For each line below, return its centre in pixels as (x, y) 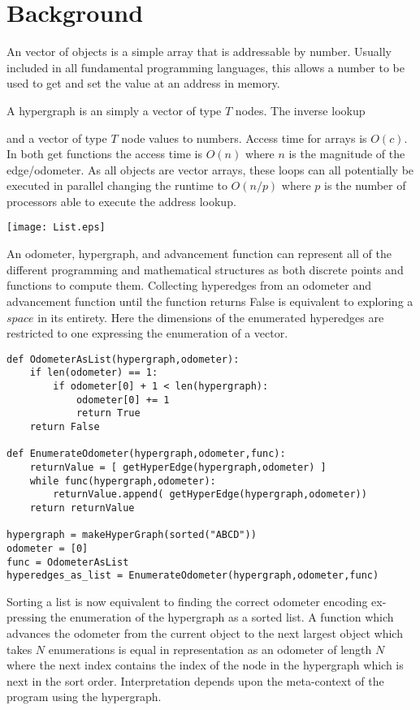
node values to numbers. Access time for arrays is (244, 138)
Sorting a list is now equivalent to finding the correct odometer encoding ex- (197, 601)
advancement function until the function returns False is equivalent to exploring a (210, 301)
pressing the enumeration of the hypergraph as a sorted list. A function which (200, 617)
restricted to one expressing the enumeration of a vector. (147, 333)
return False (65, 426)
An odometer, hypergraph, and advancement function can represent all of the (199, 254)
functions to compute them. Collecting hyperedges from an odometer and (189, 285)
